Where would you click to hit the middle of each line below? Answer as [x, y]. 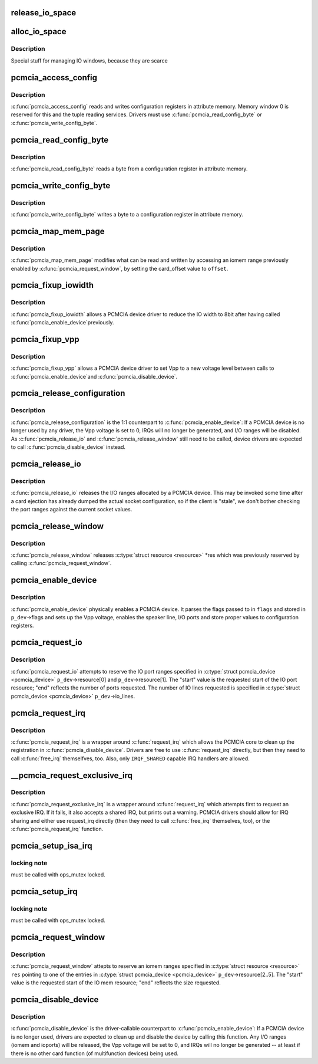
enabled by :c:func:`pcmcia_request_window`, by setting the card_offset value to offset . [120, 268]
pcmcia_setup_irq [44, 891]
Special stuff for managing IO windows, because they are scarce [89, 60]
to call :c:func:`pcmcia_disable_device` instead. [68, 447]
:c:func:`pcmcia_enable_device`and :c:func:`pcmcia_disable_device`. [94, 376]
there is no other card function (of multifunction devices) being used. [95, 1053]
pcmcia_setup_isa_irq [52, 845]
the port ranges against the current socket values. [72, 509]
